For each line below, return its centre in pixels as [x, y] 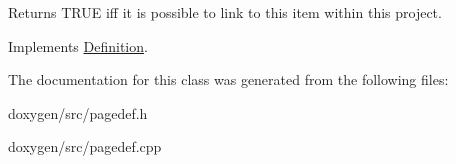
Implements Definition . [78, 45]
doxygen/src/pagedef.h [78, 112]
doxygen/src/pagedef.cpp [85, 146]
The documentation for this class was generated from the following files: [228, 79]
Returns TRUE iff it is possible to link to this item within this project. [225, 12]
